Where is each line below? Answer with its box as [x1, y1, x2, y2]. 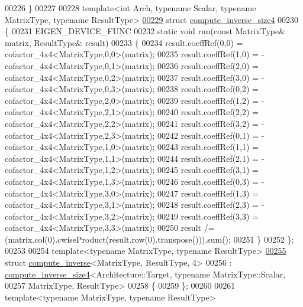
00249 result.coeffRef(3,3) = [157, 210, 259, 222]
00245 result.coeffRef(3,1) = [157, 164, 259, 176]
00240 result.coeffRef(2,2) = [157, 106, 259, 118]
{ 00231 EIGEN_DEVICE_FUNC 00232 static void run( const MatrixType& [5, 25, 286, 37]
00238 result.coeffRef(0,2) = [157, 83, 259, 95]
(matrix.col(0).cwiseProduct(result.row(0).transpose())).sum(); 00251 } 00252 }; [5, 233, 294, 245]
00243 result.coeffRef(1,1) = [157, 141, 259, 153]
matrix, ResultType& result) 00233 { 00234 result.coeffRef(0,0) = [5, 36, 243, 48]
